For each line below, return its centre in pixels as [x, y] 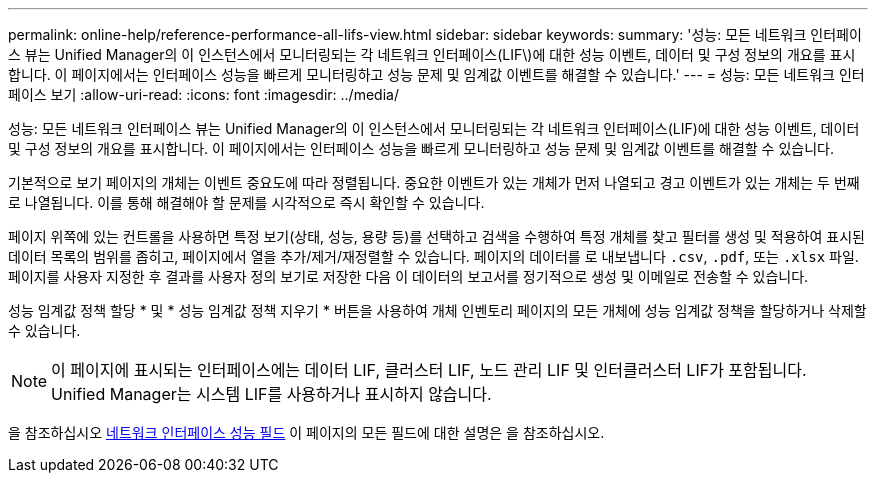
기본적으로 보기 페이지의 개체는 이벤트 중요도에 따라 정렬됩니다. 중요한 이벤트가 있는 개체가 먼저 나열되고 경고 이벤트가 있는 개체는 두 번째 [434, 182]
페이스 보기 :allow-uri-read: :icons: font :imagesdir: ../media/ [203, 94]
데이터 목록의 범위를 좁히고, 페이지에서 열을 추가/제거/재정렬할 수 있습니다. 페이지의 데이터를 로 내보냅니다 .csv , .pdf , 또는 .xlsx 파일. [433, 256]
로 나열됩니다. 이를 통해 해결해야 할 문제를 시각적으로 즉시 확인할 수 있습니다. [246, 202]
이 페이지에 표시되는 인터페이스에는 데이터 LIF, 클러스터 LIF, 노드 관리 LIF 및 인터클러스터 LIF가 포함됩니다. [429, 370]
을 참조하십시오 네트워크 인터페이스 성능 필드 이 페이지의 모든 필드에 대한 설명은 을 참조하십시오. [306, 432]
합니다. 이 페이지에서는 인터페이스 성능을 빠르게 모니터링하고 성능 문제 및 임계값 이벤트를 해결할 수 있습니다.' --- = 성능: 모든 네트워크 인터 [436, 74]
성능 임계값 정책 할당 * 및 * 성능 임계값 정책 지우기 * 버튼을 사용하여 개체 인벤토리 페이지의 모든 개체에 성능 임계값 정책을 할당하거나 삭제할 [437, 310]
